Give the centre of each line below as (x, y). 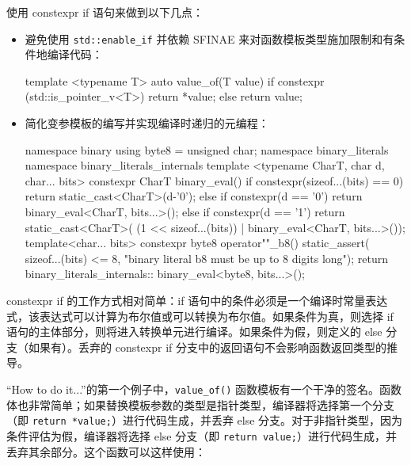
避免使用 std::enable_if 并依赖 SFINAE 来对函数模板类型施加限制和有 (209, 38)
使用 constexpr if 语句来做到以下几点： (105, 12)
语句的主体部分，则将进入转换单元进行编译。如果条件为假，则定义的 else (194, 332)
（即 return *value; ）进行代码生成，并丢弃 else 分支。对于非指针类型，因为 (205, 420)
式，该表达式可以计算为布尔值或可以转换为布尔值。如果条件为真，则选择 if (200, 316)
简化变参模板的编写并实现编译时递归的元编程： (147, 123)
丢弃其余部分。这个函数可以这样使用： (106, 451)
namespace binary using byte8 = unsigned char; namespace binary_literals (207, 149)
